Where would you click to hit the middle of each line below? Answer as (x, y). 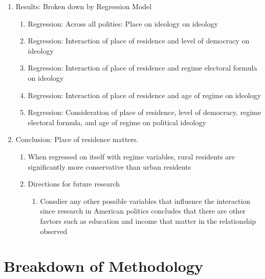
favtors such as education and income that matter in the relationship (148, 220)
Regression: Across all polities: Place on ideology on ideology (123, 23)
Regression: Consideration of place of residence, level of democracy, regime (145, 112)
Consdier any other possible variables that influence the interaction (145, 201)
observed (54, 231)
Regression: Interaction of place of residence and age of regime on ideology (145, 95)
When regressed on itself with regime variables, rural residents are (131, 156)
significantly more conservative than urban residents (109, 166)
